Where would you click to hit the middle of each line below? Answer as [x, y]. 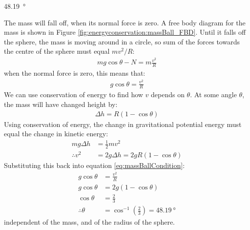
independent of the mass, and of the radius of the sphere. [90, 222]
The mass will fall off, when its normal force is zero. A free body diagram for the [125, 22]
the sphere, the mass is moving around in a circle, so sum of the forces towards [122, 41]
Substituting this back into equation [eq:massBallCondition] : [94, 165]
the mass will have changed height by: [61, 104]
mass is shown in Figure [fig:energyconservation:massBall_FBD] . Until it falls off [125, 32]
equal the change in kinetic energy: [56, 134]
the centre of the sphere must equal [57, 51]
